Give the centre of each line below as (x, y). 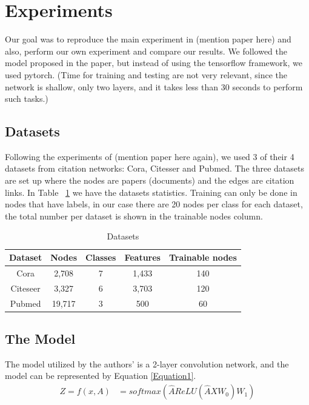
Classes (101, 257)
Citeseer (25, 288)
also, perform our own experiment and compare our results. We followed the (146, 51)
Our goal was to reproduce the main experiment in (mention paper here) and (148, 39)
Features (142, 257)
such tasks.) (27, 99)
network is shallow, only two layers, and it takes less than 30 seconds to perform (154, 86)
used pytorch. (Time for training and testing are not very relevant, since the (146, 74)
